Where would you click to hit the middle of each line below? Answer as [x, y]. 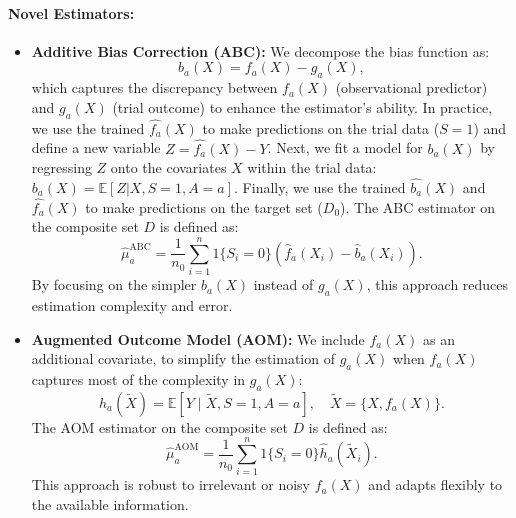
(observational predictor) [411, 87]
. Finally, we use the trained [320, 187]
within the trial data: [312, 167]
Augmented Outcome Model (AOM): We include [198, 338]
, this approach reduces [437, 284]
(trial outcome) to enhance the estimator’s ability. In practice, [302, 106]
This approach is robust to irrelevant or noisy [170, 484]
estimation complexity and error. [132, 304]
